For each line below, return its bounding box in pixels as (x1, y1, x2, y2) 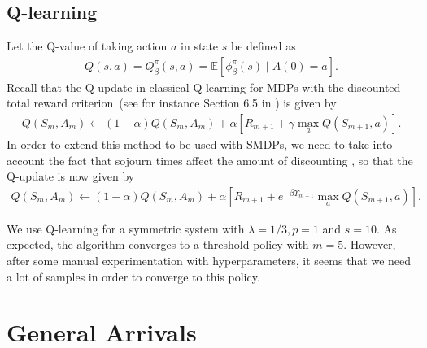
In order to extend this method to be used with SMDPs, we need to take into (7, 136, 393, 153)
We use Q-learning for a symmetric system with (7, 220, 245, 237)
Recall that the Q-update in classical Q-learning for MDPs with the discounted (7, 78, 401, 95)
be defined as (230, 37, 296, 54)
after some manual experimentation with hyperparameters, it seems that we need (7, 252, 412, 269)
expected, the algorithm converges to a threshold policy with (7, 236, 309, 253)
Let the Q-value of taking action (7, 37, 168, 54)
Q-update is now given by (7, 167, 135, 185)
